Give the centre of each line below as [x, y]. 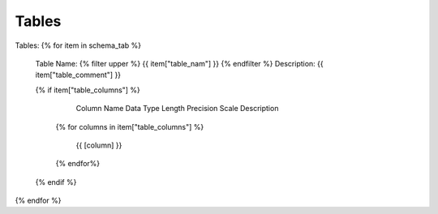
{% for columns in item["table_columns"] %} [130, 126]
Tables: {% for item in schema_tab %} [78, 45]
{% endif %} [56, 182]
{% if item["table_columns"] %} [88, 90]
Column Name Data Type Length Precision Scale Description [177, 109]
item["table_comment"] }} [78, 75]
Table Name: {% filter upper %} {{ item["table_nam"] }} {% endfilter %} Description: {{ [179, 63]
